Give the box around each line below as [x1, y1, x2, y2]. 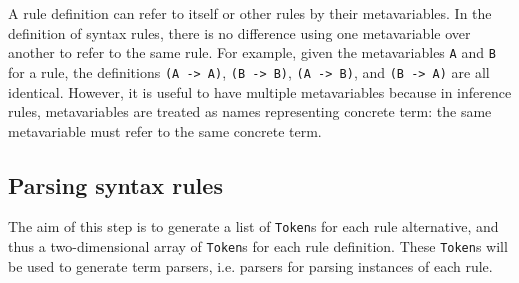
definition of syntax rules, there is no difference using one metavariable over [8, 22, 471, 43]
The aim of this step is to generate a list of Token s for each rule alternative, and [8, 216, 499, 237]
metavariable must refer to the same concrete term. [8, 120, 322, 141]
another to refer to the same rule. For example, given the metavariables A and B [8, 42, 496, 63]
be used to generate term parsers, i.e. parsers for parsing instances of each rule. [8, 255, 493, 276]
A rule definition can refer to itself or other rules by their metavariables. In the [8, 3, 492, 23]
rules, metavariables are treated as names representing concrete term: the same [8, 101, 492, 122]
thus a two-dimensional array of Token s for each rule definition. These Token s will [8, 236, 508, 257]
